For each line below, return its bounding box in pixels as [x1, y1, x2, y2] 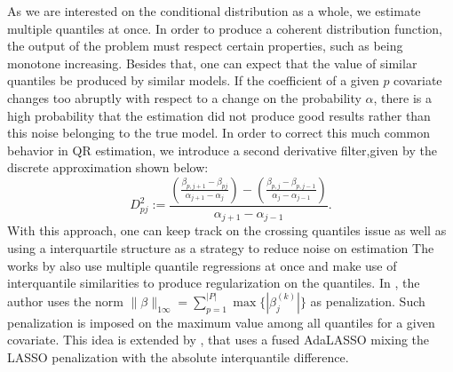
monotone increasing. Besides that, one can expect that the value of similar [7, 53, 417, 72]
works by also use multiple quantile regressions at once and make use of [7, 256, 397, 274]
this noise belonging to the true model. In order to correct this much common [7, 123, 431, 142]
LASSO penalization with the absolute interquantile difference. [7, 347, 349, 366]
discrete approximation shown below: [7, 158, 209, 177]
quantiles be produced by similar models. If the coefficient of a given [7, 71, 379, 90]
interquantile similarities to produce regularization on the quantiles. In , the [7, 273, 420, 292]
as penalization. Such [310, 291, 425, 310]
